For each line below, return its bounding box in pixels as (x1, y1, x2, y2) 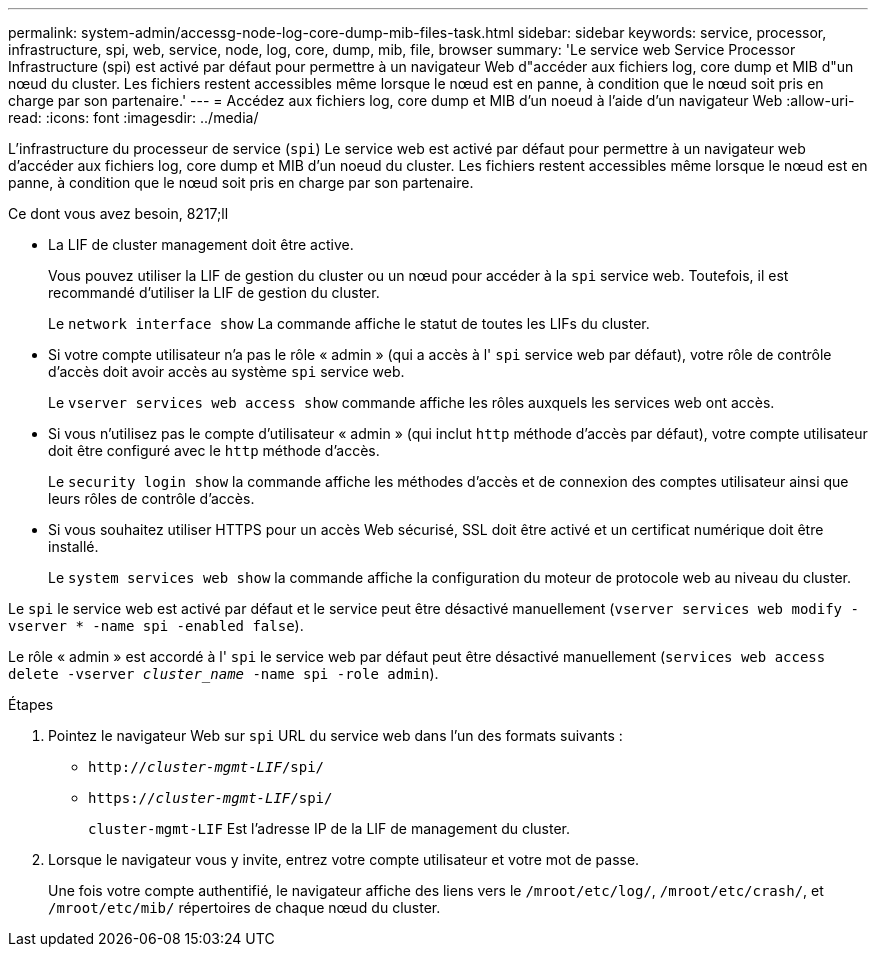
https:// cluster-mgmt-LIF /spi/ (88, 790, 333, 806)
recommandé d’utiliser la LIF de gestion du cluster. (48, 284, 380, 301)
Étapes (8, 696, 54, 713)
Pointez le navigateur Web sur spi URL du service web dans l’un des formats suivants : (48, 727, 623, 744)
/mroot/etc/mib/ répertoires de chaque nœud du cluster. (48, 899, 441, 916)
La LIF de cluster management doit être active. (48, 236, 354, 253)
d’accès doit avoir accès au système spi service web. (48, 363, 405, 380)
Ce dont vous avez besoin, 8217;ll (8, 205, 229, 222)
